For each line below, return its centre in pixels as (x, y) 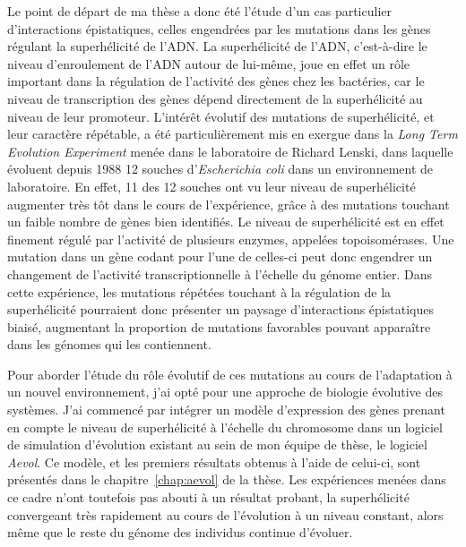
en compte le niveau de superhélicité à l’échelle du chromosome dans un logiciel (225, 427)
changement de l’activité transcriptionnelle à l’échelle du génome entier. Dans (220, 273)
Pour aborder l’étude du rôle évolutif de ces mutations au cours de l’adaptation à (230, 374)
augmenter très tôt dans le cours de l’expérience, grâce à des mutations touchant (229, 204)
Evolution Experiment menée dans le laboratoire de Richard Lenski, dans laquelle (230, 151)
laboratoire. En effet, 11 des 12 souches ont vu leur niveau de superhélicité (211, 186)
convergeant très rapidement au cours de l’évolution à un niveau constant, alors (225, 514)
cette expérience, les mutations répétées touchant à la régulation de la (199, 291)
